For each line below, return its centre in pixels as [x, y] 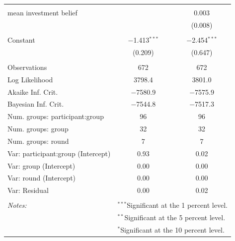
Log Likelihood [30, 79]
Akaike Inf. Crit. [33, 91]
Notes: [17, 205]
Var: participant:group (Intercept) [59, 153]
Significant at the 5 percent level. [175, 217]
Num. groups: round [38, 141]
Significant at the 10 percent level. [172, 230]
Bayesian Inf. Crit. [36, 104]
